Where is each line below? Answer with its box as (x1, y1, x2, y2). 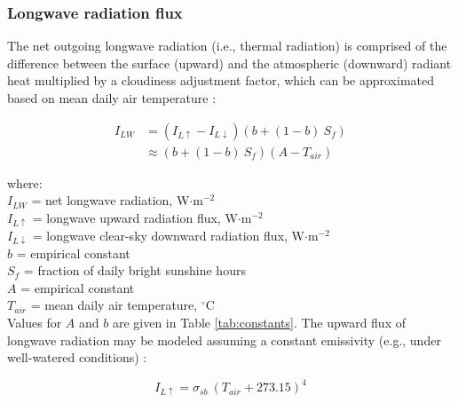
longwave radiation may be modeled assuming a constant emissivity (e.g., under (7, 330, 441, 349)
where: (7, 173, 43, 192)
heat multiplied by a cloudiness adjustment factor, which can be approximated (7, 71, 434, 90)
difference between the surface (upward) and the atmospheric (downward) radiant (7, 53, 452, 72)
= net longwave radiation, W (31, 191, 190, 209)
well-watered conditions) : (7, 348, 147, 367)
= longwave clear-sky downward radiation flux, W (32, 226, 304, 245)
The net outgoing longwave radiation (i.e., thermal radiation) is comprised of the (7, 36, 447, 55)
